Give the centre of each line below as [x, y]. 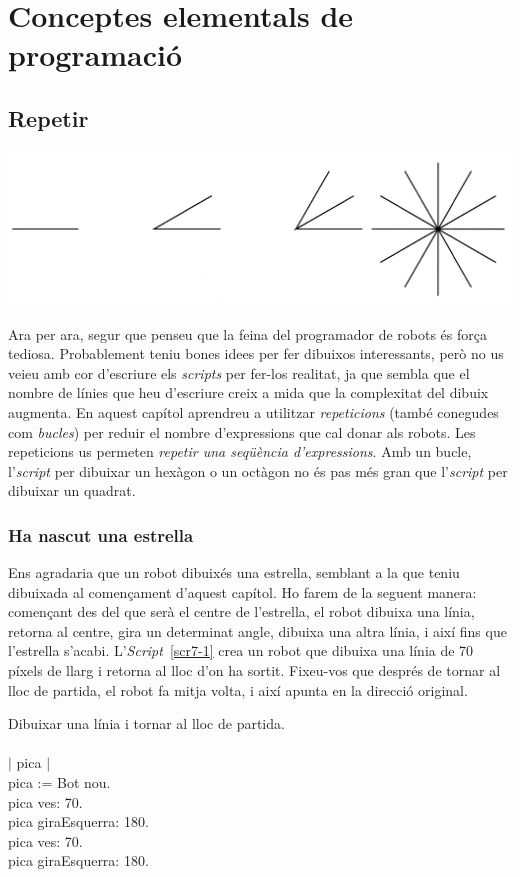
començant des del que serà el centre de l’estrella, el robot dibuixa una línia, [241, 611]
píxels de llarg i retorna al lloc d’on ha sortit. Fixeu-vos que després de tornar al [254, 670]
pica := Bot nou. [59, 782]
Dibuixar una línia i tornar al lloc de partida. [146, 723]
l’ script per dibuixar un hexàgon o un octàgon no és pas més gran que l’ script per [258, 470]
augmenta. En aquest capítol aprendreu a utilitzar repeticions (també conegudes [253, 411]
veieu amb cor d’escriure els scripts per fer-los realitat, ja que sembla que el [239, 372]
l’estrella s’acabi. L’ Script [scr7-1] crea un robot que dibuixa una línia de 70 [241, 650]
